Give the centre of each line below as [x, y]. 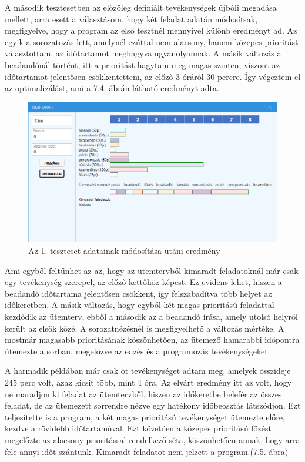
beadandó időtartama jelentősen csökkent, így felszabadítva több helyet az [138, 293]
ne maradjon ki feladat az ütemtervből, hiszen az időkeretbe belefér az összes [143, 394]
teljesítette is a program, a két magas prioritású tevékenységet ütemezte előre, [145, 416]
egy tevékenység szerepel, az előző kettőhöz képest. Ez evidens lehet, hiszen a [143, 282]
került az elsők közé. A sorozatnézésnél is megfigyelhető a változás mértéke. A [145, 328]
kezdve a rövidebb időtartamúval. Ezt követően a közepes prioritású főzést [138, 428]
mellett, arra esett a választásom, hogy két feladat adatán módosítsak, [131, 19]
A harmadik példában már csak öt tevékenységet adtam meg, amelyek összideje [148, 371]
